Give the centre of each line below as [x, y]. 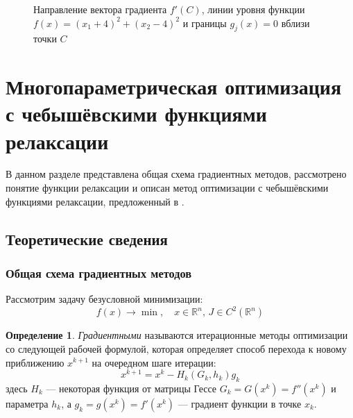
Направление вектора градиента [100, 9]
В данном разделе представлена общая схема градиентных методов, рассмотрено [176, 174]
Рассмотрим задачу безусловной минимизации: [104, 299]
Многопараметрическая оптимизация [174, 86]
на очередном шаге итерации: [154, 362]
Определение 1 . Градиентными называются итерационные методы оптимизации [177, 335]
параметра [27, 404]
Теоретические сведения [87, 239]
